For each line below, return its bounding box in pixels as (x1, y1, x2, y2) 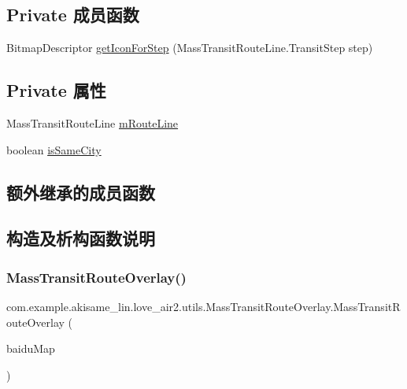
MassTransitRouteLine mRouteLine (6, 115, 179, 131)
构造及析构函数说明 (6, 226, 155, 250)
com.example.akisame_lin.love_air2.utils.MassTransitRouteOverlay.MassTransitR (6, 298, 401, 314)
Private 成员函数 (6, 2, 139, 27)
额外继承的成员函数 (6, 180, 155, 204)
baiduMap (6, 340, 55, 357)
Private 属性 (6, 78, 106, 102)
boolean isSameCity (6, 141, 102, 157)
